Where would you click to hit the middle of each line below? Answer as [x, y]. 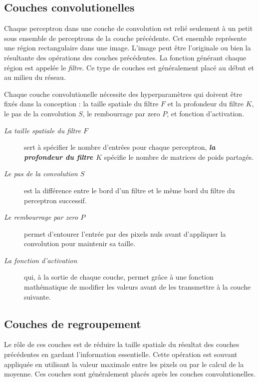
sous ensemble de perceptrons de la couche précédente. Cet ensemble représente [125, 38]
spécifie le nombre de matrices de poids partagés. [179, 157]
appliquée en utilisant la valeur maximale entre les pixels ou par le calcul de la [124, 364]
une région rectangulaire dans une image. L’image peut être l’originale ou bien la [128, 48]
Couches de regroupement [73, 323]
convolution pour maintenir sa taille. [80, 243]
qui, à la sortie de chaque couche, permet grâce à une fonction [119, 277]
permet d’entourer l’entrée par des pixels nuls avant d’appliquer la [125, 233]
